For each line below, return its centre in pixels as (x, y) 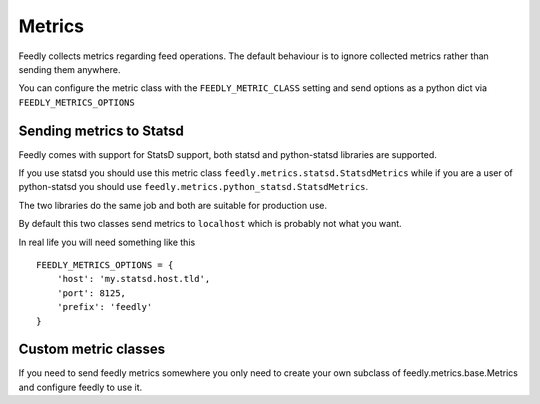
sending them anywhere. (69, 69)
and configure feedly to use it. (80, 387)
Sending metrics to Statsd (101, 130)
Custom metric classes (91, 349)
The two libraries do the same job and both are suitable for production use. (172, 205)
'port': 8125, (91, 293)
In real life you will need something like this (107, 242)
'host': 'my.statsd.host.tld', (133, 279)
